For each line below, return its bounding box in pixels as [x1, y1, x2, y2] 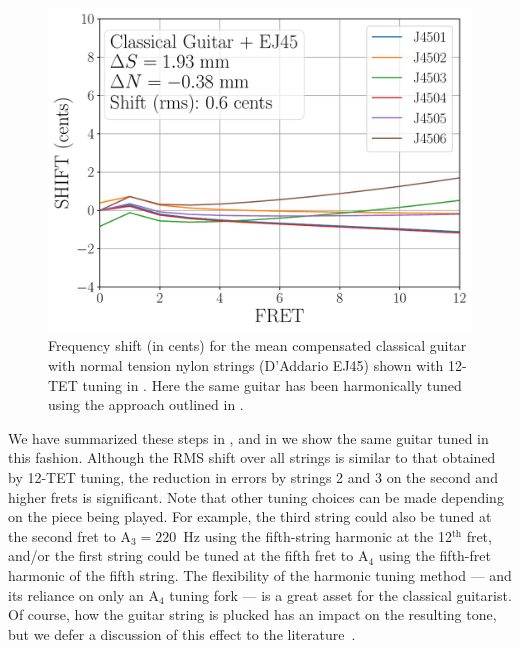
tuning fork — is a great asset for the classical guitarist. [169, 584, 512, 605]
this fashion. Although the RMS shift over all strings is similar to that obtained [8, 447, 496, 468]
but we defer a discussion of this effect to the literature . [8, 623, 356, 644]
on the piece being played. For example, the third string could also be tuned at [8, 506, 492, 527]
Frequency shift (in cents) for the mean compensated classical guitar [48, 335, 467, 356]
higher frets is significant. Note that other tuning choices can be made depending [8, 486, 504, 507]
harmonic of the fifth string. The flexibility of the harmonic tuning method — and [8, 564, 512, 585]
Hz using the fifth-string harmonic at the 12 [183, 525, 452, 546]
